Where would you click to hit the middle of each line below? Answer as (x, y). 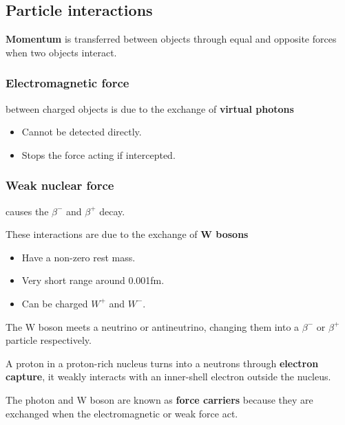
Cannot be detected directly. (82, 132)
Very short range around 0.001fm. (93, 280)
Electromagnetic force (67, 83)
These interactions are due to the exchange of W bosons (127, 234)
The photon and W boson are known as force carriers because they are (159, 399)
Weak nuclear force (60, 185)
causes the (27, 211)
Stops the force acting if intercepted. (98, 154)
